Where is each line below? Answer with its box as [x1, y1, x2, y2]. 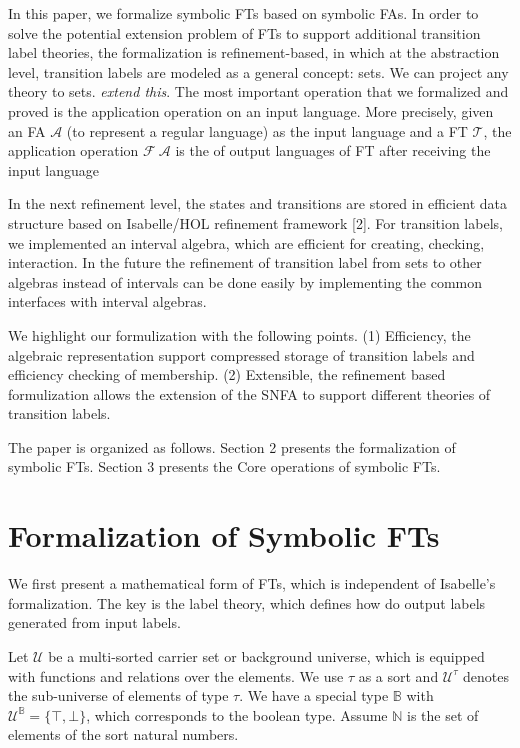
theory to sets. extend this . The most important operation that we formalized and [8, 81, 509, 102]
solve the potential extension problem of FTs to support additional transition [8, 22, 481, 43]
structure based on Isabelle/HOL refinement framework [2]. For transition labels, [8, 212, 503, 233]
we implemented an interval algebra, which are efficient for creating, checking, [8, 232, 485, 253]
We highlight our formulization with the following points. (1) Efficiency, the [8, 324, 471, 345]
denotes [462, 665, 509, 686]
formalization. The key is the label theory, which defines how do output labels [8, 592, 486, 613]
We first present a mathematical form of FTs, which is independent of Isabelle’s [8, 573, 496, 594]
